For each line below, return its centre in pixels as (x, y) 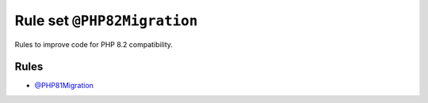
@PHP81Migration (64, 86)
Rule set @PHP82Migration (106, 20)
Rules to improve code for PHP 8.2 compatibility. (94, 44)
